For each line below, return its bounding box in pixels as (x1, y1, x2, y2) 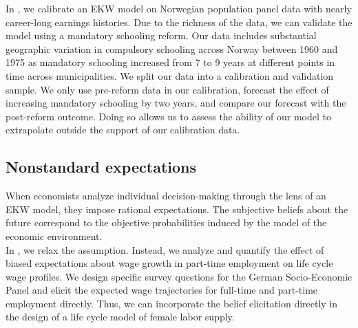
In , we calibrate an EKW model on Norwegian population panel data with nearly (6, 1, 352, 15)
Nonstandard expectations (6, 156, 196, 177)
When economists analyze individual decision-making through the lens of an (6, 188, 326, 203)
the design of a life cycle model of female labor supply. (6, 309, 235, 324)
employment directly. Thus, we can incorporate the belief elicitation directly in (6, 296, 338, 310)
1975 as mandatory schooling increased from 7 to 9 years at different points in (6, 55, 335, 69)
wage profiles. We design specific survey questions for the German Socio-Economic (6, 269, 352, 283)
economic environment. (6, 228, 103, 243)
